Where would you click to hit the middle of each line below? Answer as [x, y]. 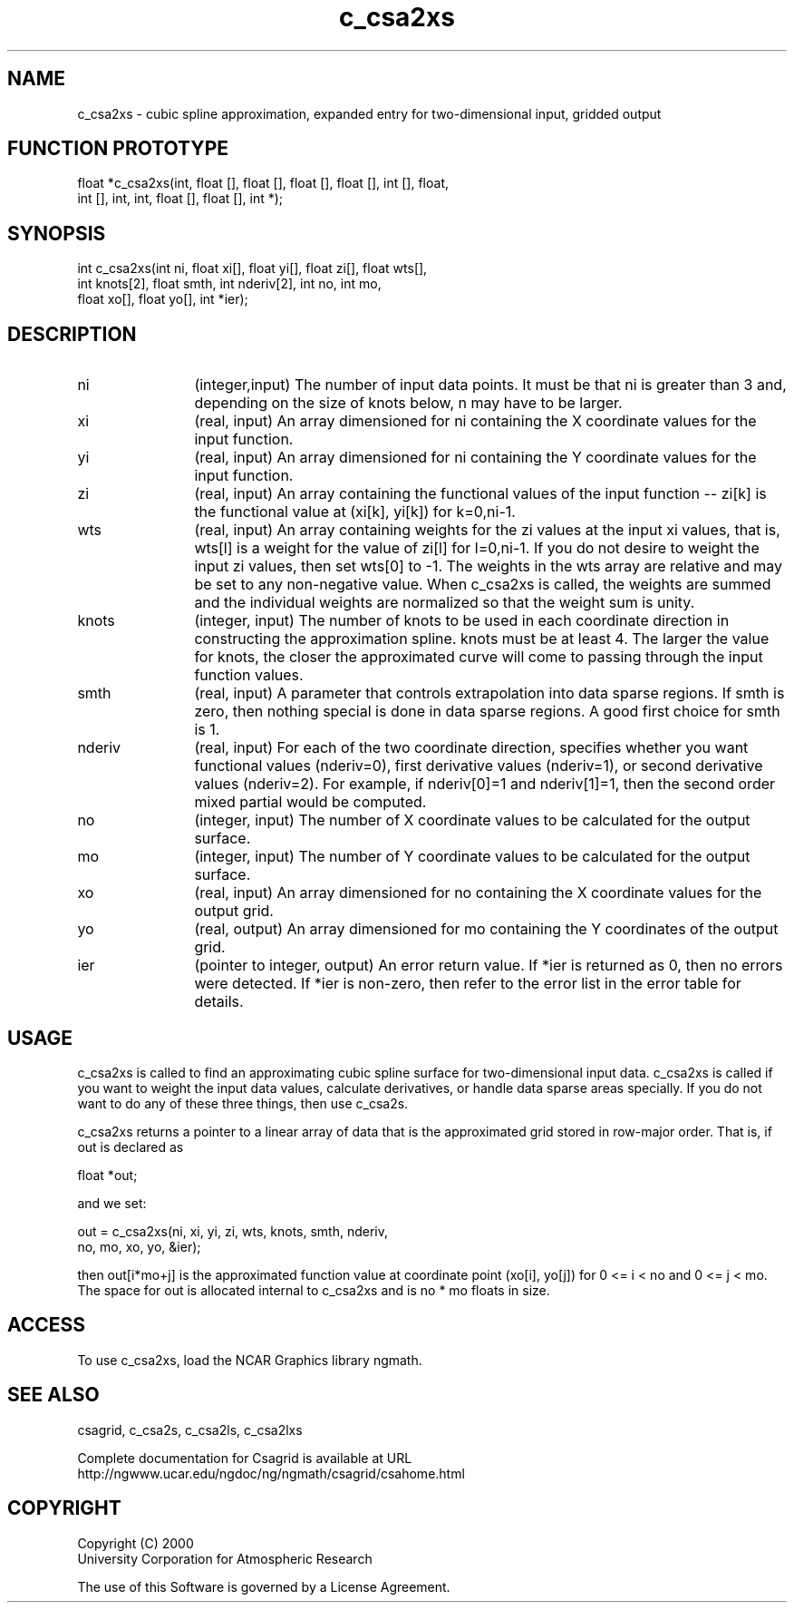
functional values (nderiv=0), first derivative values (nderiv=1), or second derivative [479, 766]
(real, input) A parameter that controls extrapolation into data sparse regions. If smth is [489, 693]
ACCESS [47, 1325]
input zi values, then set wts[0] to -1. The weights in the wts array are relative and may [489, 566]
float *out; [107, 1175]
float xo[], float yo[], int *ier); [163, 299]
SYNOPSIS [57, 233]
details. [219, 1002]
